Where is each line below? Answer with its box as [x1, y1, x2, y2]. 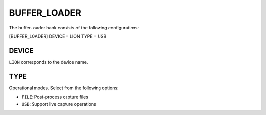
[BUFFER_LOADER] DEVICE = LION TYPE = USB [9, 33, 107, 39]
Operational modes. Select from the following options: [9, 85, 119, 91]
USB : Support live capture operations [21, 101, 96, 107]
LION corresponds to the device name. [9, 59, 88, 65]
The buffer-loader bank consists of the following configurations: [9, 25, 139, 30]
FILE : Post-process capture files [21, 94, 89, 100]
